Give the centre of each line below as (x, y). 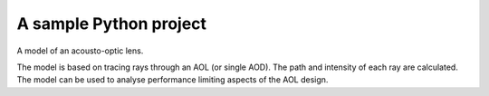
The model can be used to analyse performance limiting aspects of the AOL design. (173, 80)
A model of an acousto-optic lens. (80, 51)
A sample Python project (112, 24)
